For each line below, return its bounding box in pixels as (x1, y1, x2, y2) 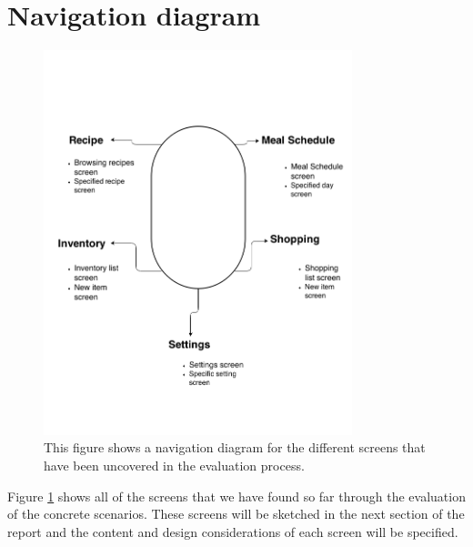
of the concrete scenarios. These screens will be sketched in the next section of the (7, 504, 465, 523)
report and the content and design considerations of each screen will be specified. (7, 522, 458, 541)
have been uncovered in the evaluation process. (44, 455, 305, 474)
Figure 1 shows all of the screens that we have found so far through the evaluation (7, 486, 466, 505)
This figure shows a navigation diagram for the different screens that (44, 438, 426, 457)
